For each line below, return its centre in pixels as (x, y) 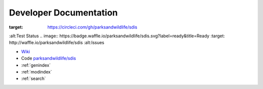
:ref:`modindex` (37, 72)
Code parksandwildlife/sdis (49, 59)
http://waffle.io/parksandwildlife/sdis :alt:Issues (57, 43)
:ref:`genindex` (36, 65)
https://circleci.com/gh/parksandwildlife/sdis (92, 27)
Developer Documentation (63, 13)
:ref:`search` (34, 79)
